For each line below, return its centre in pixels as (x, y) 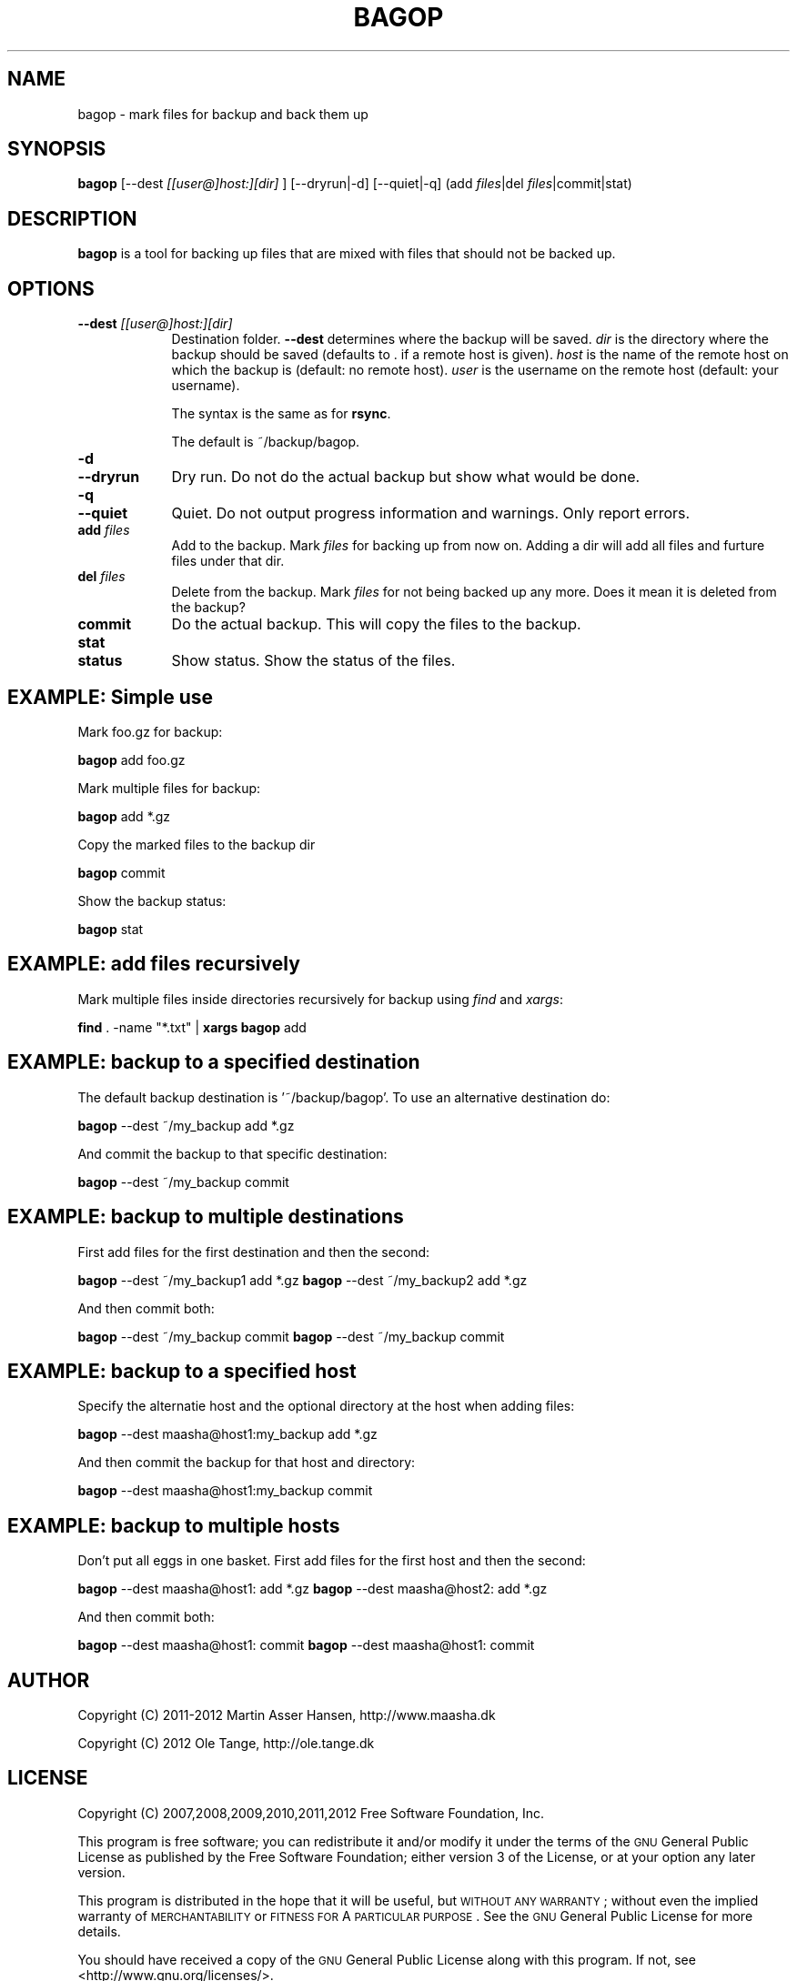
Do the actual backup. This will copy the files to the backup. (376, 624)
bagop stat (111, 929)
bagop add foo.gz (131, 759)
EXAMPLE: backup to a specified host (182, 1371)
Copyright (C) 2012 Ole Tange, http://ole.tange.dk (226, 1744)
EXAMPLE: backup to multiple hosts (174, 1525)
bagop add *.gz (124, 816)
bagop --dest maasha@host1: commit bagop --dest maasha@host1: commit (306, 1645)
